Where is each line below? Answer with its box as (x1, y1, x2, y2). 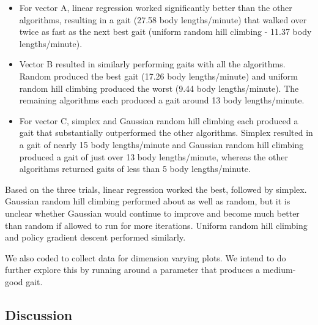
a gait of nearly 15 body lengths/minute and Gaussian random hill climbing (19, 138, 304, 151)
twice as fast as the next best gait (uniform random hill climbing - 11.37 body (19, 25, 312, 38)
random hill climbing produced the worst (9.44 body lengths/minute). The (19, 81, 299, 94)
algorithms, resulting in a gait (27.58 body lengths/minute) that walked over (19, 13, 307, 26)
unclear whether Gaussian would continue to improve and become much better (5, 206, 300, 219)
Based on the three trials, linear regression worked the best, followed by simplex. (5, 182, 307, 195)
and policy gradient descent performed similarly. (5, 231, 186, 244)
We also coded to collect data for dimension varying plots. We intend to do (5, 251, 286, 264)
